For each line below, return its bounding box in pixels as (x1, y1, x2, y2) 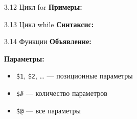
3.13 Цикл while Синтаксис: (4, 18, 94, 29)
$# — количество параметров (16, 88, 107, 98)
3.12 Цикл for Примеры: (4, 2, 82, 12)
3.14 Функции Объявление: (4, 36, 92, 47)
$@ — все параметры (16, 105, 81, 115)
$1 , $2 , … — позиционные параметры (16, 70, 133, 81)
